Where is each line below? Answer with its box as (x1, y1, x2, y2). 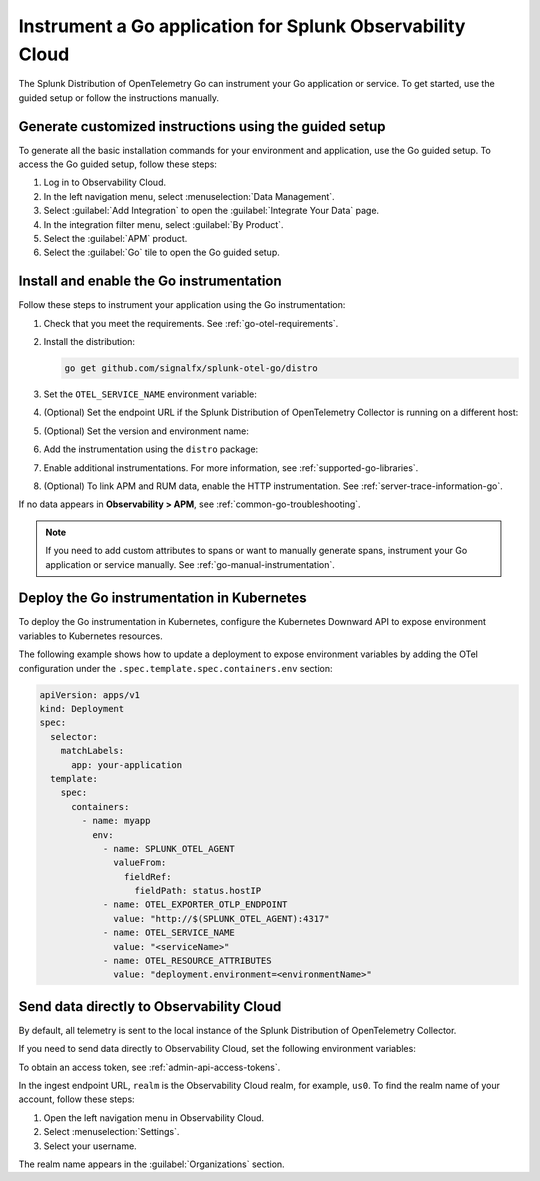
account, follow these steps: (18, 1093, 135, 1105)
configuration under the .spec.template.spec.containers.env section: (18, 662, 334, 674)
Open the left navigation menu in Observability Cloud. (43, 1111, 265, 1124)
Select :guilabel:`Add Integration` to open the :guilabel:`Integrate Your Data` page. (43, 205, 380, 217)
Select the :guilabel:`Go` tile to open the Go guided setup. (43, 246, 280, 259)
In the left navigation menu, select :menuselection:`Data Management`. (43, 190, 335, 202)
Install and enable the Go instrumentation (18, 273, 282, 290)
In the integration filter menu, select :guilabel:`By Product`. (43, 218, 284, 230)
